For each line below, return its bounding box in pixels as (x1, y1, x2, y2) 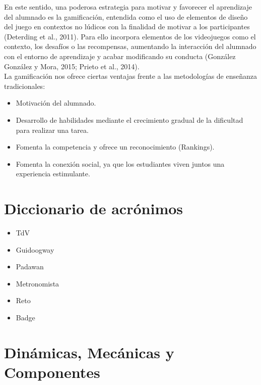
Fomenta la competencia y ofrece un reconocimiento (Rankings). (16, 141, 215, 152)
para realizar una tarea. (16, 124, 89, 135)
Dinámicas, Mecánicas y (4, 342, 174, 362)
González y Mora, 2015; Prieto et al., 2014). (4, 61, 140, 71)
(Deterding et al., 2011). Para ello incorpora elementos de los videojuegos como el (4, 31, 256, 41)
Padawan (16, 261, 44, 272)
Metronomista (16, 278, 59, 288)
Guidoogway (16, 244, 54, 255)
